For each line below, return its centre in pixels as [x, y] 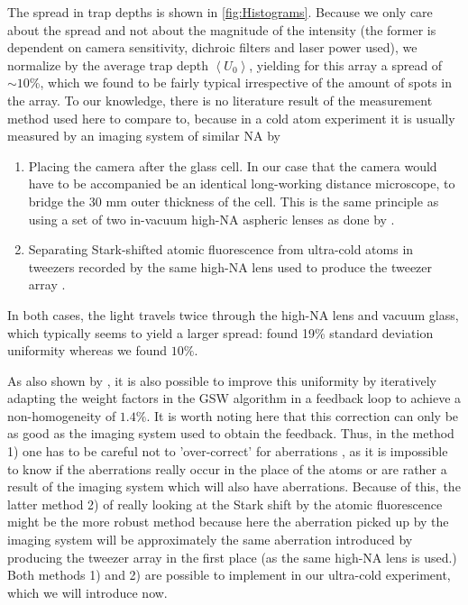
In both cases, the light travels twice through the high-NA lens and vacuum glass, [233, 314]
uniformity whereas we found [87, 350]
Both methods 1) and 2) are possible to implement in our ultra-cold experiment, [229, 575]
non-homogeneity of [62, 415]
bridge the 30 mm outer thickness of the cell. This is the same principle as [234, 201]
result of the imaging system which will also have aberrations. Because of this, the [234, 486]
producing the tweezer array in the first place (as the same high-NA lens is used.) [232, 557]
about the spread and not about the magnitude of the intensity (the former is [222, 29]
